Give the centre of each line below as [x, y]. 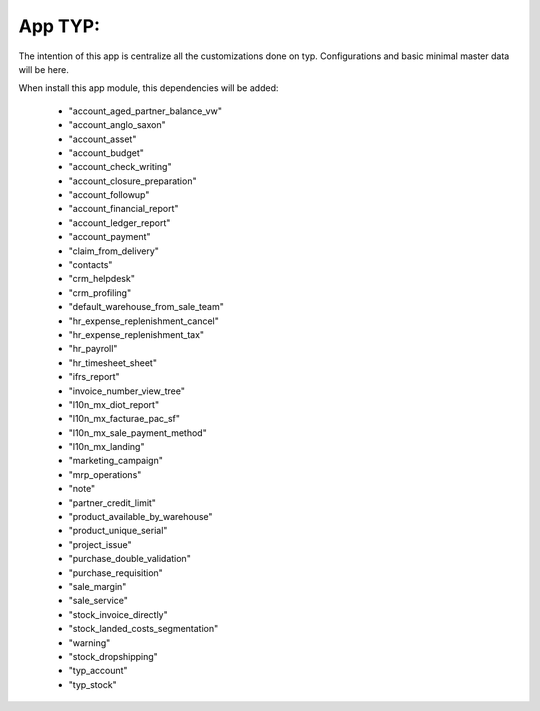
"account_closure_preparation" [132, 181]
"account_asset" [102, 139]
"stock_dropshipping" [113, 656]
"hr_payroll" [93, 349]
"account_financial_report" [123, 209]
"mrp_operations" [105, 474]
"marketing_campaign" [116, 461]
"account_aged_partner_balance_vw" [145, 111]
